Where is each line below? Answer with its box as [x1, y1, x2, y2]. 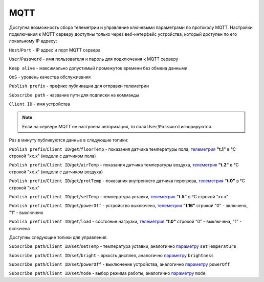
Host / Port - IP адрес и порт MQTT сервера [9, 47, 101, 53]
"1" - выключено [9, 210, 44, 215]
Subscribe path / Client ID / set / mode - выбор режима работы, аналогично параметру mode [9, 270, 206, 276]
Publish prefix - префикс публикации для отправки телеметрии [9, 83, 149, 89]
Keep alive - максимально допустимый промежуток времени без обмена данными [9, 65, 188, 71]
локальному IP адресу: [9, 38, 57, 44]
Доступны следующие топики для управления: [9, 234, 108, 240]
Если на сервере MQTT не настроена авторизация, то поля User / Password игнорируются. [22, 123, 213, 129]
